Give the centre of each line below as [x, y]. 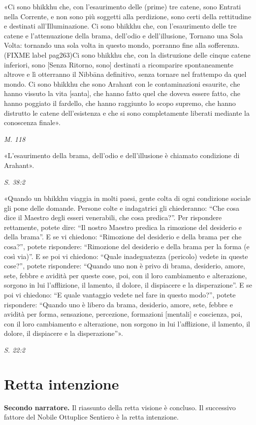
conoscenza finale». [32, 122]
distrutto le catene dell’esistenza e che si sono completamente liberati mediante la [127, 113]
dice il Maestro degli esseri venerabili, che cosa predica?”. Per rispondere [113, 217]
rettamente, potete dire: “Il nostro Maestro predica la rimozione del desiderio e [123, 227]
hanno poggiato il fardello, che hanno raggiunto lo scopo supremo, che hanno [120, 103]
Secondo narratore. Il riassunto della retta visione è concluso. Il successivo [120, 407]
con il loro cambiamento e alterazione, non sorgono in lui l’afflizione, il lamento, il [127, 323]
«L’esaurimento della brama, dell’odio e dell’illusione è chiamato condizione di [122, 155]
